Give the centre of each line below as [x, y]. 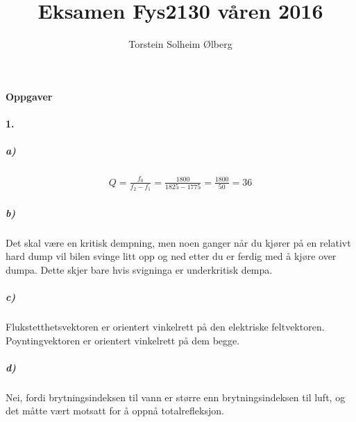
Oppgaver [29, 96]
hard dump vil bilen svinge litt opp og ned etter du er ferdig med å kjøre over [171, 256]
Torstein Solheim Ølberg [180, 44]
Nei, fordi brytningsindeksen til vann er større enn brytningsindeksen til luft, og [176, 397]
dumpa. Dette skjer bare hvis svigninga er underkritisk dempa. [139, 269]
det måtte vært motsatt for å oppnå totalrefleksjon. [115, 411]
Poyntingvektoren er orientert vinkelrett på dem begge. [123, 340]
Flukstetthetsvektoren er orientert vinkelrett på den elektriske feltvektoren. [165, 326]
